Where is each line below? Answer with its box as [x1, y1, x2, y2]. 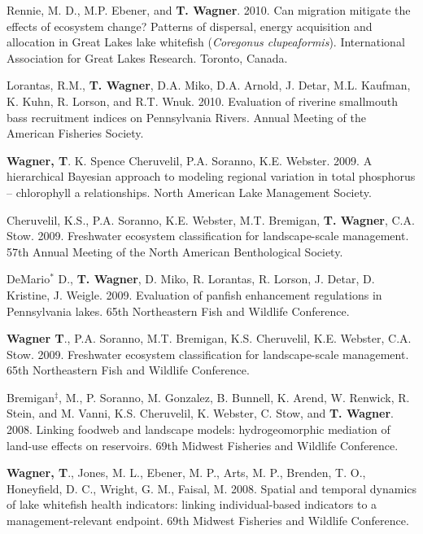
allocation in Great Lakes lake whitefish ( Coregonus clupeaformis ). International [7, 33, 405, 50]
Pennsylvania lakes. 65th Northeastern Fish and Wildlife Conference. [7, 302, 350, 319]
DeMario [7, 270, 50, 287]
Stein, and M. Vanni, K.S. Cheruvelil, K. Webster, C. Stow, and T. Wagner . [7, 405, 394, 422]
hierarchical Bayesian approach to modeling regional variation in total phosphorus [7, 168, 416, 185]
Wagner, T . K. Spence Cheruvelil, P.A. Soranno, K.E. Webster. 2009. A [7, 151, 373, 169]
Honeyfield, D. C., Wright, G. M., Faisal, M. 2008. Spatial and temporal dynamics [7, 479, 417, 497]
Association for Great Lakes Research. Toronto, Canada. [7, 49, 288, 66]
